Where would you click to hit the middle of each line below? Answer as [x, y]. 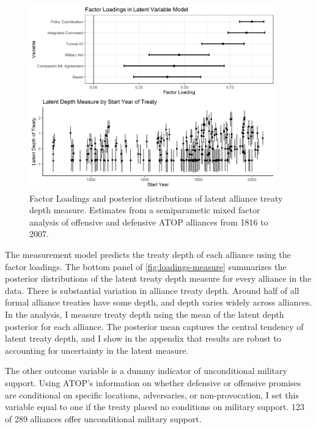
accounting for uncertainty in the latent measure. [97, 350]
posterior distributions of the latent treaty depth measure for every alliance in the [158, 278]
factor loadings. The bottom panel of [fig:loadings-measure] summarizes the [146, 266]
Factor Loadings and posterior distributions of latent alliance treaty [156, 198]
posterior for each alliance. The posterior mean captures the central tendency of [154, 326]
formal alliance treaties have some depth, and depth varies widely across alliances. [159, 302]
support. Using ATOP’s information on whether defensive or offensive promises [153, 383]
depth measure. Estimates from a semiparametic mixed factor [145, 210]
